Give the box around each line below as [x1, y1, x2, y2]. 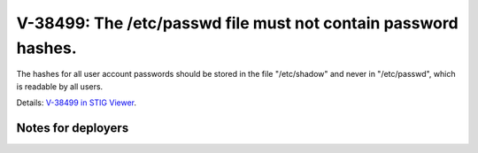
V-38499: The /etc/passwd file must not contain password [16, 13, 459, 33]
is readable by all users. [16, 80, 104, 92]
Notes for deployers [16, 120, 129, 135]
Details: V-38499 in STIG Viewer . [16, 97, 137, 108]
